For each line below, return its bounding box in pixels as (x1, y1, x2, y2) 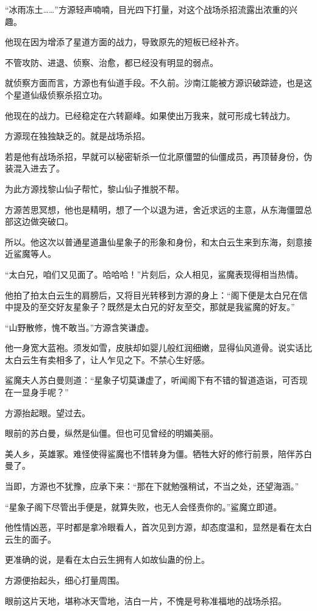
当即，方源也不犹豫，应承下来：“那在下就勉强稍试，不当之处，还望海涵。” (5, 480, 299, 493)
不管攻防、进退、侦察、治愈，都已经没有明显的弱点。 (5, 56, 218, 68)
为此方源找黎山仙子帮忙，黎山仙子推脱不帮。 (5, 182, 184, 195)
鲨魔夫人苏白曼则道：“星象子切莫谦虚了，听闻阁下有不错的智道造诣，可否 (5, 374, 299, 386)
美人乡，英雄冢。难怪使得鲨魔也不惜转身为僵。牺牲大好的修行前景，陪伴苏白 (5, 447, 312, 460)
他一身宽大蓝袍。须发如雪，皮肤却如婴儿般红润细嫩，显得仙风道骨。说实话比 (5, 341, 312, 354)
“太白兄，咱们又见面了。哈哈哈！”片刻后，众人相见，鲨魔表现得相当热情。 (5, 267, 304, 280)
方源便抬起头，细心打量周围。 (5, 574, 124, 586)
